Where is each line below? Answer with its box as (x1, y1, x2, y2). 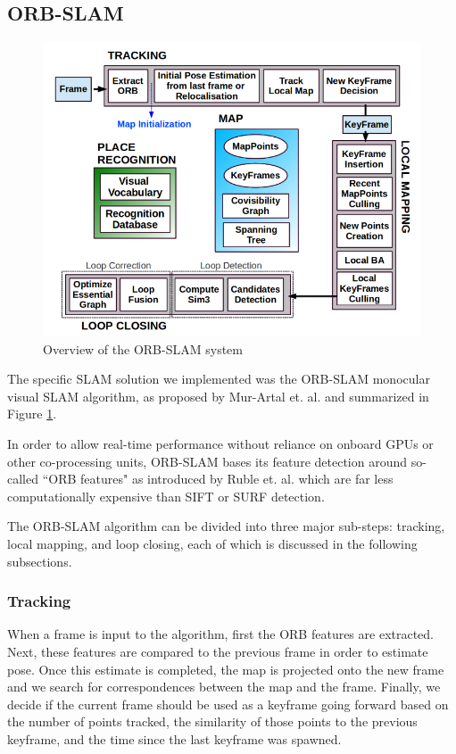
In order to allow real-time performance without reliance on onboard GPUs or (7, 435, 434, 452)
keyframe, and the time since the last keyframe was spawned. (7, 729, 342, 748)
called (7, 469, 38, 488)
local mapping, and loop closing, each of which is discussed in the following (7, 534, 418, 552)
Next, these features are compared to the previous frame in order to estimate (7, 642, 428, 660)
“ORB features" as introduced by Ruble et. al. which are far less (42, 469, 394, 488)
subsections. (7, 551, 72, 570)
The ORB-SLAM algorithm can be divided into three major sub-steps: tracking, (7, 517, 445, 535)
